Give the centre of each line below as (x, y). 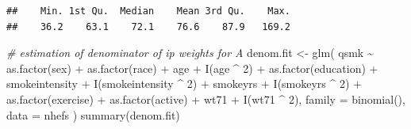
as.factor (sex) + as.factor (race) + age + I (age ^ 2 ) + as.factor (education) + (192, 68)
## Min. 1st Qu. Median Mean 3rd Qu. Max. (148, 11)
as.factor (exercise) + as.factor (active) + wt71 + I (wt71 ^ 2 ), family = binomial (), (206, 99)
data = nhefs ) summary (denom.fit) (93, 114)
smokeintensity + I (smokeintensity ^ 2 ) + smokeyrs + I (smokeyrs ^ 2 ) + (184, 83)
